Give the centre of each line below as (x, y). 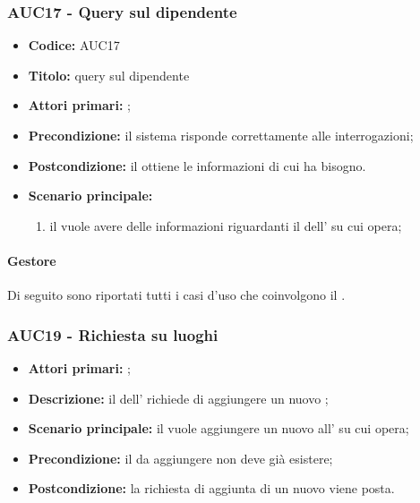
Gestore (32, 260)
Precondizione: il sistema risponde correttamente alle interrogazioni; (221, 135)
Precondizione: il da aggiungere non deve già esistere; (180, 458)
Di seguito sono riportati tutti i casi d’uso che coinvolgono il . (176, 295)
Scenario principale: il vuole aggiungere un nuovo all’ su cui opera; (219, 428)
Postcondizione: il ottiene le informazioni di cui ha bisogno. (197, 165)
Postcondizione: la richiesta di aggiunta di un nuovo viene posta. (211, 488)
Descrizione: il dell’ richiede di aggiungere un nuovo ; (178, 398)
